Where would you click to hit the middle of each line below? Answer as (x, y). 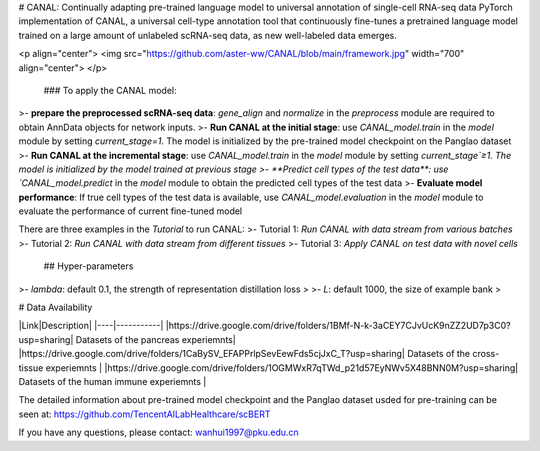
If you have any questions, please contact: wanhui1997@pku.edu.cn (158, 432)
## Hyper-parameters (88, 266)
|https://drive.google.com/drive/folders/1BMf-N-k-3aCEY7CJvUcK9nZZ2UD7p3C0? (338, 326)
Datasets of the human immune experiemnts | (112, 381)
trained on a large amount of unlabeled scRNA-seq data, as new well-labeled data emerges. (207, 35)
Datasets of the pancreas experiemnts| (156, 339)
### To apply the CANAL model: (110, 90)
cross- (485, 354)
